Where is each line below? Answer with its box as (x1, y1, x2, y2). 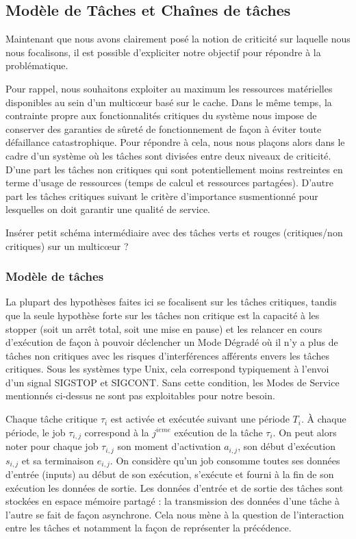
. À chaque (301, 412, 346, 426)
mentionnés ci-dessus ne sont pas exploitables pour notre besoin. (5, 388, 275, 403)
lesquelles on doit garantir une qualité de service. (5, 202, 211, 216)
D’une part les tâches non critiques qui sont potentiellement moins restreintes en (5, 162, 343, 176)
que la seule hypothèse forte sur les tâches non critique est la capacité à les (5, 308, 320, 322)
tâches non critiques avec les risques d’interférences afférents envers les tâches (5, 348, 330, 362)
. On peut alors (272, 425, 337, 439)
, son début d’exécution (238, 439, 335, 453)
